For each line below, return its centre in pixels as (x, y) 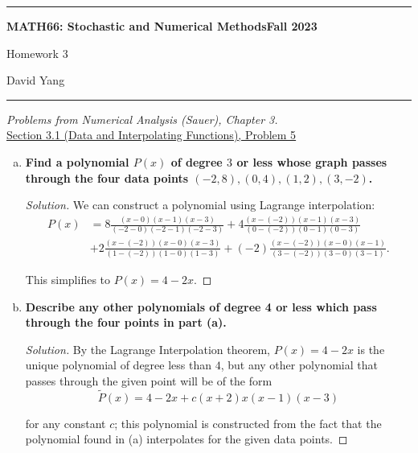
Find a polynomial (77, 161)
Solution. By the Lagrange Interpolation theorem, (148, 349)
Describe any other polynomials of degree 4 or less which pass (201, 306)
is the (371, 349)
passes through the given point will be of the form (149, 381)
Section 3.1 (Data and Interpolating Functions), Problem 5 (152, 135)
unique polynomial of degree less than (119, 365)
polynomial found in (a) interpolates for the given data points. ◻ (186, 439)
